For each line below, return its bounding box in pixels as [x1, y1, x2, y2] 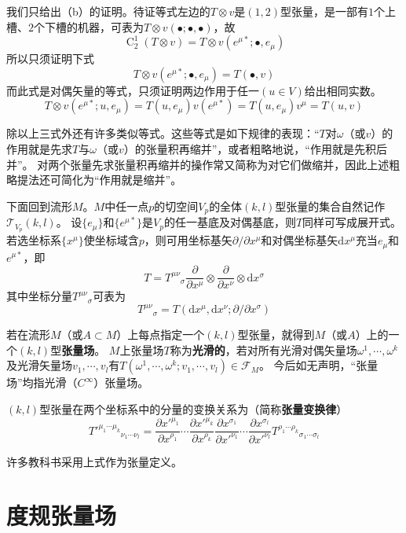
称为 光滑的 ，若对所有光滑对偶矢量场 [170, 341, 357, 358]
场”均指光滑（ [6, 374, 78, 391]
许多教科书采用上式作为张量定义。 [6, 453, 182, 469]
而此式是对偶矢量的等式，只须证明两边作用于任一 [6, 82, 259, 98]
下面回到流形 [6, 197, 72, 214]
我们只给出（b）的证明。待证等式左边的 [6, 3, 210, 19]
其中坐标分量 [6, 288, 72, 304]
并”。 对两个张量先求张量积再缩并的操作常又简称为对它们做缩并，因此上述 [6, 156, 390, 172]
